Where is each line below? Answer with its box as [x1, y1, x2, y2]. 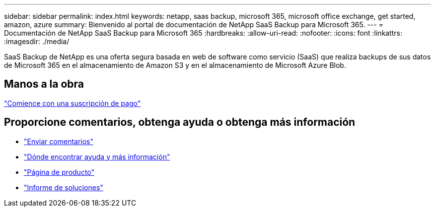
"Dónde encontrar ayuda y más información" [24, 152, 170, 161]
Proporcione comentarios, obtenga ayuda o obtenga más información [4, 116, 356, 129]
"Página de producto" [24, 167, 95, 176]
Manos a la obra [4, 78, 84, 91]
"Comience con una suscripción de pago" [4, 99, 141, 107]
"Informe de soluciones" [24, 183, 103, 192]
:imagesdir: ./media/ [4, 37, 70, 46]
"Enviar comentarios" [24, 137, 94, 146]
